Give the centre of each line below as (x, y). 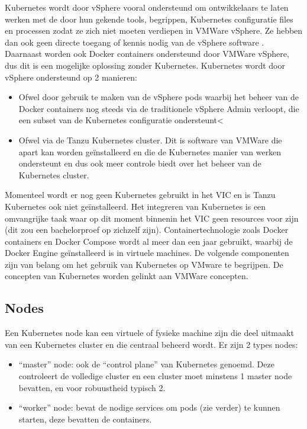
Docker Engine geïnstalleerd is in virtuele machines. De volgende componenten (147, 253)
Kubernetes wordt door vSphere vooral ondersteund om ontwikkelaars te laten (147, 7)
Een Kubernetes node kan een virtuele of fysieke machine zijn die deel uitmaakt (149, 333)
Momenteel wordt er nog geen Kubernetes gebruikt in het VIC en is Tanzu (140, 195)
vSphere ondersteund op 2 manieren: (71, 77)
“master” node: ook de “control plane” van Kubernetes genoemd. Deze (146, 364)
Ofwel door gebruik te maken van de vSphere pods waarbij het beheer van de (159, 97)
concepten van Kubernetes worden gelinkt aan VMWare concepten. (127, 276)
